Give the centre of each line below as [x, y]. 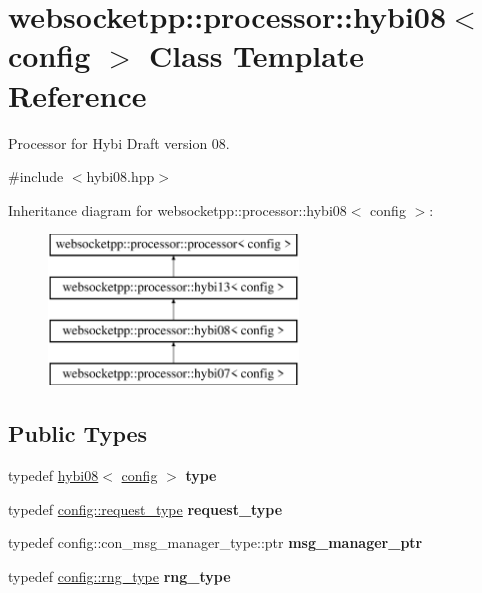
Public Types [78, 433]
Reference [77, 94]
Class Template [257, 55]
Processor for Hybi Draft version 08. [119, 142]
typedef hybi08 [53, 475]
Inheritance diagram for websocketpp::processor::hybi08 [177, 209]
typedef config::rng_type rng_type [119, 576]
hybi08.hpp [120, 176]
